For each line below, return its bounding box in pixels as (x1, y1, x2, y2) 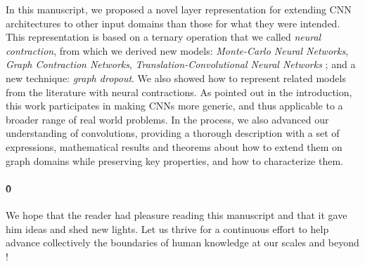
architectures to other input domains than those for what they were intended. (6, 15, 340, 30)
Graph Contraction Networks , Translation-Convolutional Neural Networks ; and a (6, 57, 356, 72)
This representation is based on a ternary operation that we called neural (6, 29, 321, 44)
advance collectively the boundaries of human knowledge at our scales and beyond (6, 235, 359, 250)
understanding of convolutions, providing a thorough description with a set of (6, 126, 340, 140)
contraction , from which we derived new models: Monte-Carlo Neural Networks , (6, 43, 349, 58)
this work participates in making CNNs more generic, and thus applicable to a (6, 98, 343, 113)
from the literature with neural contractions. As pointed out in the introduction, (6, 84, 352, 99)
